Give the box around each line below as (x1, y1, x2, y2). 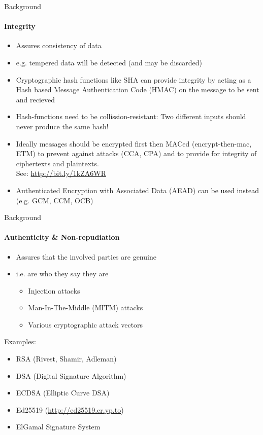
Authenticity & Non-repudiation (4, 232, 120, 242)
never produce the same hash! (16, 121, 109, 131)
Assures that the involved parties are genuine (16, 251, 156, 262)
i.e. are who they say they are (16, 268, 109, 279)
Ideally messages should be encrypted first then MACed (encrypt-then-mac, (16, 138, 252, 149)
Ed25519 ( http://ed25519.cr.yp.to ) (16, 404, 124, 415)
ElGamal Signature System (16, 421, 101, 432)
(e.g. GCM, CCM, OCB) (16, 195, 93, 205)
